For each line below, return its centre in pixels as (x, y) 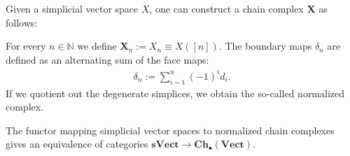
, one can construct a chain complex (226, 8)
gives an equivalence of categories (77, 144)
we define (97, 46)
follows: (22, 22)
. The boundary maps (265, 46)
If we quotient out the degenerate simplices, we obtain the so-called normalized (175, 93)
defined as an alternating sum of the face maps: (107, 59)
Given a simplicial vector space (72, 8)
